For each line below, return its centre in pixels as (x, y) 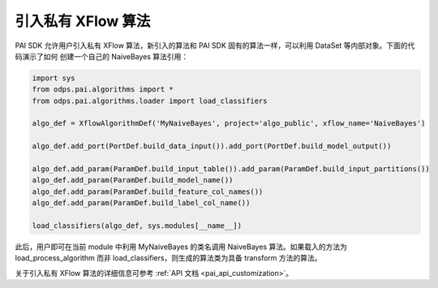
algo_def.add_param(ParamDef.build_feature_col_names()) (148, 191)
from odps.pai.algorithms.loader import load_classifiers (150, 101)
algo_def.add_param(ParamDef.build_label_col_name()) (141, 203)
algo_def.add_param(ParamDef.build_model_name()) (133, 180)
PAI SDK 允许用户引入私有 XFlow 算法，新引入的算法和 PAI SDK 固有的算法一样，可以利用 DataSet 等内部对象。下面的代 (215, 45)
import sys (54, 78)
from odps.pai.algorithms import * (103, 90)
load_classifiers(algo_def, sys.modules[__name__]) (137, 226)
